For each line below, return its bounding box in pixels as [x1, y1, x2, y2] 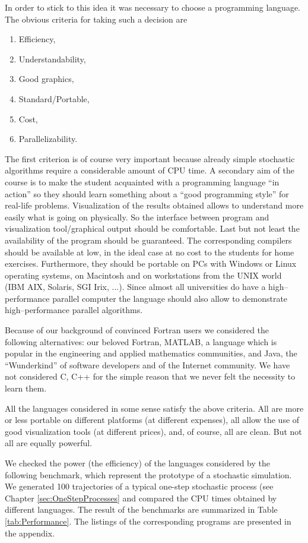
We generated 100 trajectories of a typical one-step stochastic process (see [5, 480, 274, 493]
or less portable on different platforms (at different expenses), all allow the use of [5, 413, 300, 426]
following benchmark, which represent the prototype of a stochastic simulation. [5, 468, 292, 481]
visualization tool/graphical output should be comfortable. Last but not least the [5, 222, 300, 235]
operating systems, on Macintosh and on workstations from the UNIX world [5, 269, 282, 281]
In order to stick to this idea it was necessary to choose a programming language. [5, 1, 300, 13]
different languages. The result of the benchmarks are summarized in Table [5, 503, 278, 516]
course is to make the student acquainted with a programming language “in [5, 175, 280, 188]
